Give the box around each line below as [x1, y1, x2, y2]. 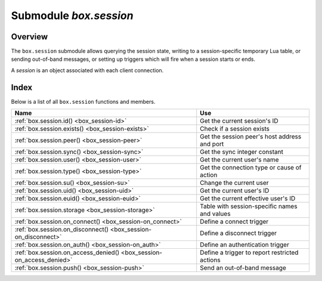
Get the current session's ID [200, 117, 278, 125]
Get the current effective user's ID [200, 194, 296, 203]
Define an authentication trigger [200, 240, 289, 249]
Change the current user [200, 179, 269, 187]
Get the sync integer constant [200, 148, 283, 156]
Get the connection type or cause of [200, 163, 302, 172]
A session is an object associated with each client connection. [11, 66, 164, 74]
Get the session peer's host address [200, 132, 302, 141]
